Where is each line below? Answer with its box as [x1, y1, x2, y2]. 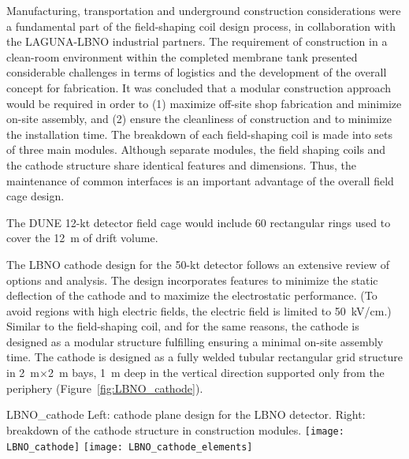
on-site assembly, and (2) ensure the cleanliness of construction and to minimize [6, 110, 392, 127]
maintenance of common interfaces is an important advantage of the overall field [6, 172, 394, 188]
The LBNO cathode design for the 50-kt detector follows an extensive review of [6, 256, 390, 272]
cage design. [6, 188, 65, 204]
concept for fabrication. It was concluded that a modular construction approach [6, 79, 392, 95]
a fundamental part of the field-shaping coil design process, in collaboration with [6, 17, 396, 34]
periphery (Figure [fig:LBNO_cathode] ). [6, 379, 203, 396]
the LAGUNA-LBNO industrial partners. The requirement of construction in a [6, 33, 388, 50]
